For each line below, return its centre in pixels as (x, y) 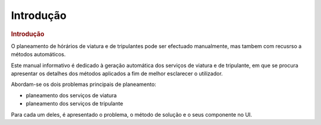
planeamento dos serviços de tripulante (75, 104)
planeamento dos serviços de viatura (71, 95)
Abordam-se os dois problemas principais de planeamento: (84, 84)
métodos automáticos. (38, 55)
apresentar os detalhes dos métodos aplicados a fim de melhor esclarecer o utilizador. (117, 73)
